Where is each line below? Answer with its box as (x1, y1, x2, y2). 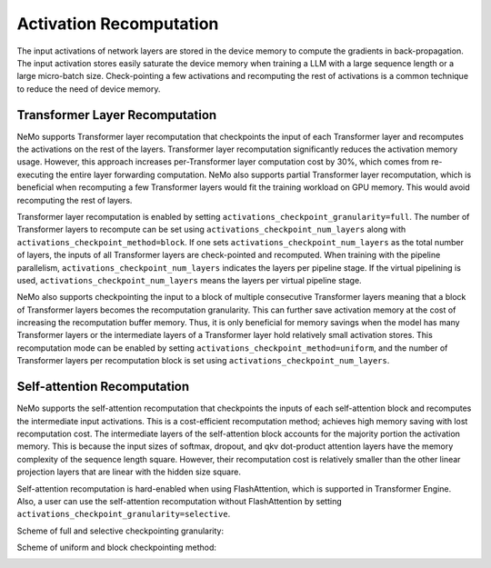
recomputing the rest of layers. (16, 194, 133, 205)
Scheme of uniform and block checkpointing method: (16, 542, 217, 553)
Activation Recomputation (16, 14, 219, 34)
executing (16, 169, 55, 180)
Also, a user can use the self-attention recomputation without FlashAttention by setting (16, 495, 342, 506)
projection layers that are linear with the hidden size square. (16, 466, 241, 477)
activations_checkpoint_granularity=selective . (16, 509, 231, 520)
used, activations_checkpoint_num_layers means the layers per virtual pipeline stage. (16, 274, 363, 285)
